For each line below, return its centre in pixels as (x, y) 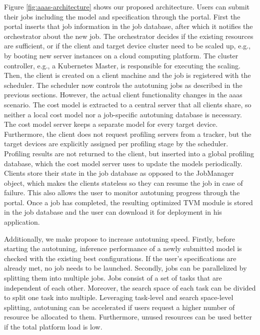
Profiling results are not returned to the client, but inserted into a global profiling (129, 153)
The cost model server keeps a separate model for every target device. (111, 124)
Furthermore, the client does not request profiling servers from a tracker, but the (128, 134)
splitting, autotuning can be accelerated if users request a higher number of (119, 307)
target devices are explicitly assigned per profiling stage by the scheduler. (116, 144)
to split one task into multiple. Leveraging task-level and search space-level (119, 297)
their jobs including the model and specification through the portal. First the (122, 16)
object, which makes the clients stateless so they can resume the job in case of (123, 182)
